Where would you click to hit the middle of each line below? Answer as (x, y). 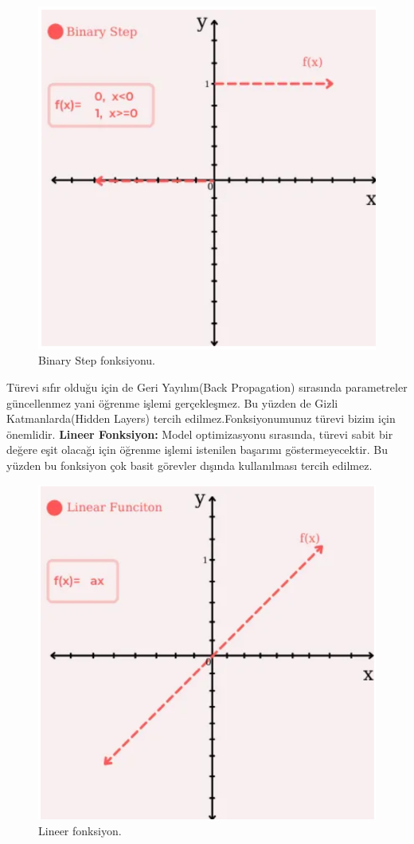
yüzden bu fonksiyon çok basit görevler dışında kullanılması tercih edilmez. (189, 465)
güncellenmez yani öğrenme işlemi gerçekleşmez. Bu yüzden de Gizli (172, 402)
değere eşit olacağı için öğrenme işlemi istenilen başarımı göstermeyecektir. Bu (197, 450)
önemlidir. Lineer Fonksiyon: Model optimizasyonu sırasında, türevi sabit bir (200, 434)
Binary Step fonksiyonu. (97, 360)
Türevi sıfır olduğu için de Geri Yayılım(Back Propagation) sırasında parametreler (207, 387)
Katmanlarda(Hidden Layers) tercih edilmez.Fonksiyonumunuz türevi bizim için (201, 418)
